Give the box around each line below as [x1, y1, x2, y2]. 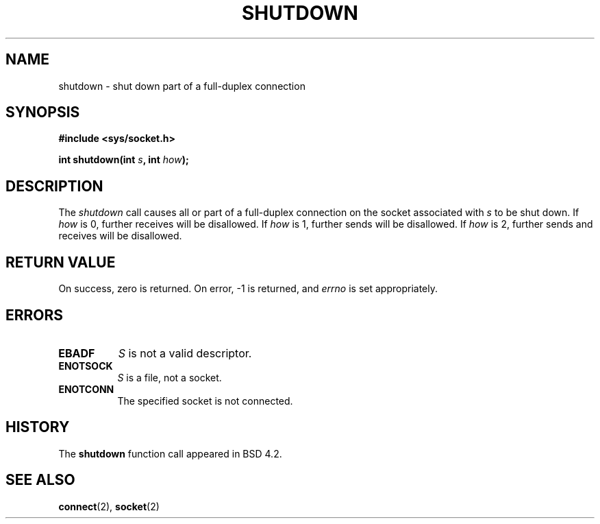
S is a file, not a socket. [117, 371, 222, 383]
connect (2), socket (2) [58, 500, 160, 512]
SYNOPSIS [5, 104, 80, 121]
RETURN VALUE [5, 253, 116, 271]
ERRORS [5, 306, 64, 324]
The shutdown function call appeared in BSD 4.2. [58, 447, 282, 460]
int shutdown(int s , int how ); [58, 154, 189, 166]
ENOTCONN [58, 383, 114, 395]
